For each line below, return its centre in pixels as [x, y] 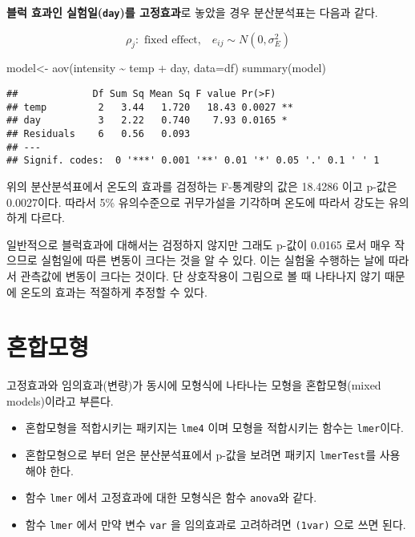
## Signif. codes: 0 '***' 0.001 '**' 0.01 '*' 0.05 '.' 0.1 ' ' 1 [193, 161]
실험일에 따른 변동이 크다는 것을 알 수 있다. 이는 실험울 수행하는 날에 [213, 260]
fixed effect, [172, 40]
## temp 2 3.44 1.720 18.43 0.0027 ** [150, 107]
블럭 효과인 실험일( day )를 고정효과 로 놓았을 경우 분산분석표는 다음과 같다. [192, 12]
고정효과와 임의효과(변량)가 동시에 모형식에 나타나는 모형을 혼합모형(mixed [194, 385]
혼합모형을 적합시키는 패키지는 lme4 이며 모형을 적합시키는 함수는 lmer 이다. [214, 428]
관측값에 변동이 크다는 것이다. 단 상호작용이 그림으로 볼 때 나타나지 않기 [201, 275]
